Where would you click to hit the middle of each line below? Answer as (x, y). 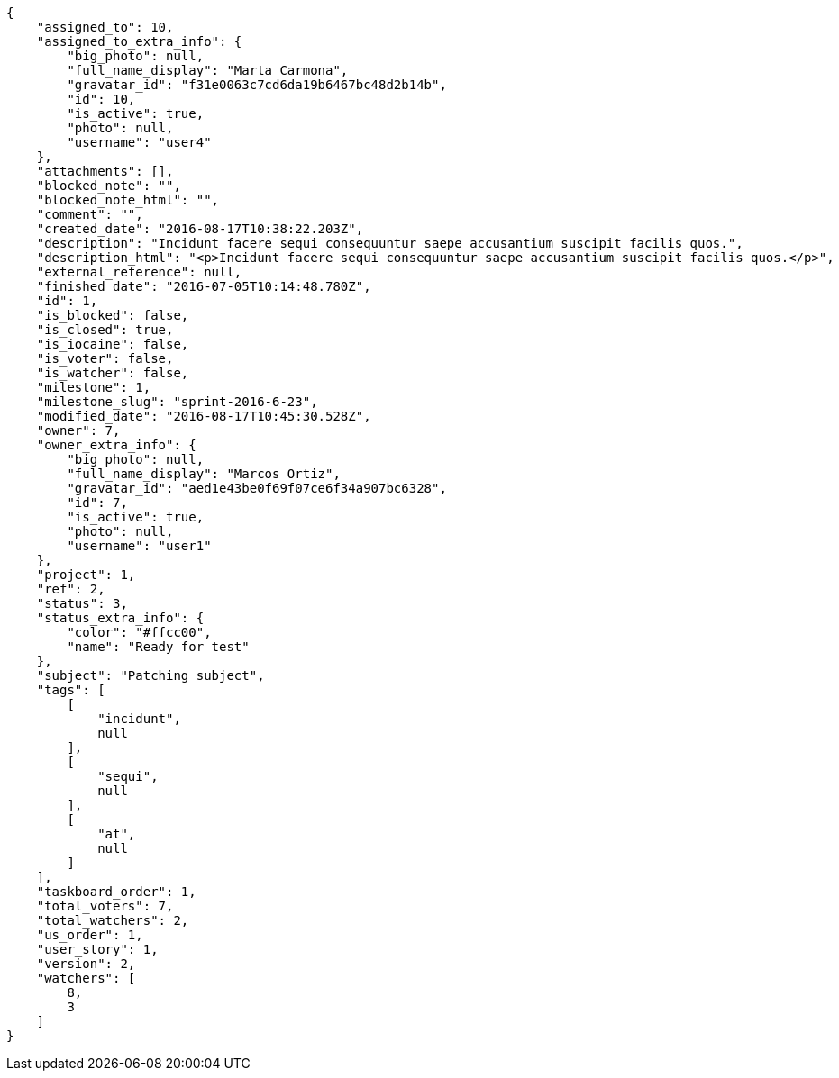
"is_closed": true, (105, 330)
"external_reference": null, (139, 272)
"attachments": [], (105, 171)
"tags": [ (71, 690)
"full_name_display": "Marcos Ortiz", (204, 474)
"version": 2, (86, 964)
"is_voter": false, (105, 358)
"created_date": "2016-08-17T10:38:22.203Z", (200, 229)
